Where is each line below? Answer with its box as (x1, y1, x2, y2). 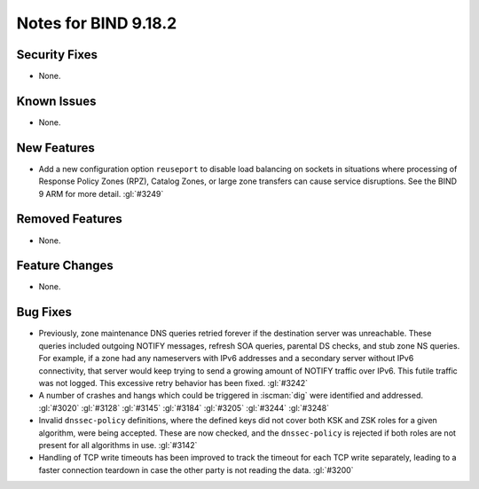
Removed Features (16, 211, 123, 226)
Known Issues (16, 93, 97, 108)
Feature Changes (16, 258, 114, 273)
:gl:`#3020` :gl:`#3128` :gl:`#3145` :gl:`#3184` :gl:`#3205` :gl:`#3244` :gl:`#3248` (38, 402, 330, 413)
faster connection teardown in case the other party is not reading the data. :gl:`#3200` (38, 464, 354, 475)
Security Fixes (16, 47, 98, 62)
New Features (16, 140, 95, 155)
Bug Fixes (16, 304, 73, 319)
